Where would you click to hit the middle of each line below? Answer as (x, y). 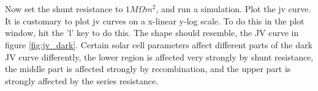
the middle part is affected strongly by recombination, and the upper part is (148, 69)
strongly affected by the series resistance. (82, 80)
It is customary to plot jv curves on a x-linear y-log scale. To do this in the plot (155, 20)
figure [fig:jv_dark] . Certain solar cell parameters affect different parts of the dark (159, 44)
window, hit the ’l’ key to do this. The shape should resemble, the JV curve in (152, 33)
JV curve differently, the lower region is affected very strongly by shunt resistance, (159, 56)
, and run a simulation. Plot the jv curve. (233, 9)
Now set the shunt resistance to (64, 9)
